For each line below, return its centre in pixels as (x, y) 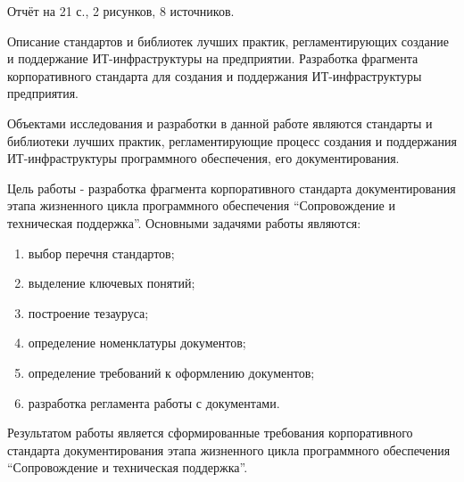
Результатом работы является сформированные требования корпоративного (210, 433)
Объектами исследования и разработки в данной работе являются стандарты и (220, 123)
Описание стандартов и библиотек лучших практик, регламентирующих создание (228, 41)
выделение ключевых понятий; (112, 283)
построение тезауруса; (88, 312)
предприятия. (43, 93)
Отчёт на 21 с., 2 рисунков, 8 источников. (121, 11)
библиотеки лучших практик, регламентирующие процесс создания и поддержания (232, 140)
